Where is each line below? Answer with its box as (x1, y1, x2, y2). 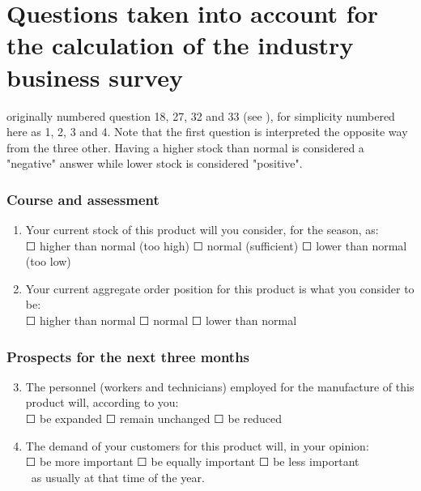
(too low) (25, 253, 71, 270)
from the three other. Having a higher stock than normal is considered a (6, 139, 364, 156)
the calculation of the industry (6, 28, 354, 62)
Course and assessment (6, 189, 159, 209)
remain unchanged (119, 410, 210, 427)
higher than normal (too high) (40, 237, 189, 254)
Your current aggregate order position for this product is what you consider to (25, 280, 415, 297)
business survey (6, 60, 183, 93)
